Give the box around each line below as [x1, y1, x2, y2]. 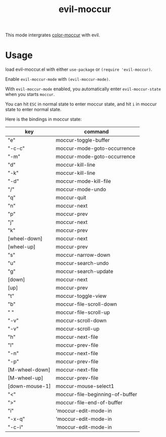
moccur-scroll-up [56, 325, 100, 333]
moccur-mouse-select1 [56, 383, 115, 390]
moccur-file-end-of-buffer [56, 399, 123, 406]
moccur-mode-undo [56, 186, 106, 193]
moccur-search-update [56, 268, 114, 275]
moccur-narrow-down [56, 251, 110, 258]
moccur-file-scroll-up [56, 309, 110, 316]
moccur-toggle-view [56, 293, 107, 300]
